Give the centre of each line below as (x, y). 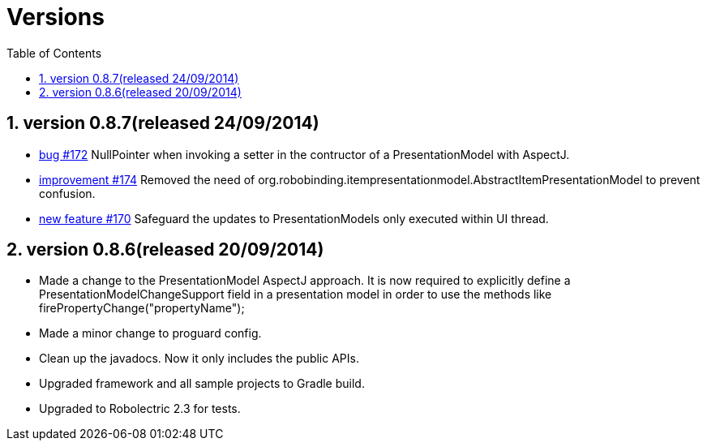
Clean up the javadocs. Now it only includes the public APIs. (199, 359)
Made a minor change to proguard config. (150, 333)
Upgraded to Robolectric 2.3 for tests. (140, 409)
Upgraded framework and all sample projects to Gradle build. (202, 384)
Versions (56, 17)
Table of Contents (54, 53)
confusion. (67, 193)
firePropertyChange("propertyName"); (142, 308)
